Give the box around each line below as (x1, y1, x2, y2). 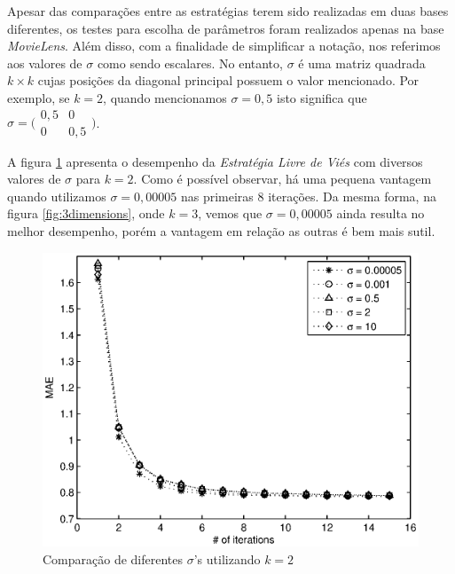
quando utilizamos (7, 186, 106, 205)
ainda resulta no (336, 204, 425, 223)
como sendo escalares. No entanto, (97, 53, 283, 72)
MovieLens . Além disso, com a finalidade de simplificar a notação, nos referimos (7, 36, 441, 55)
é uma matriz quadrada (298, 53, 426, 72)
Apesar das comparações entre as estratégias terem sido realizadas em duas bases (7, 2, 449, 20)
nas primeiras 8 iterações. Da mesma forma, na (180, 186, 436, 205)
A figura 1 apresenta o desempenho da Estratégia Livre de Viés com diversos (7, 152, 423, 170)
